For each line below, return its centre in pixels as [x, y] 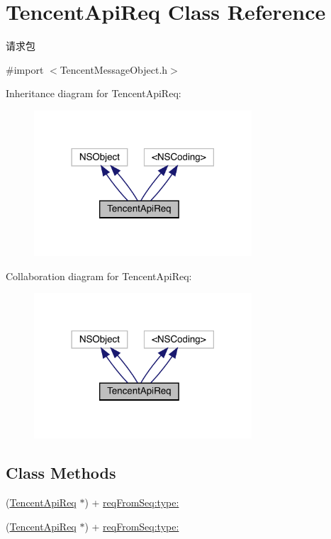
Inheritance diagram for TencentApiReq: [94, 93]
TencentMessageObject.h [114, 69]
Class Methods [61, 473]
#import [25, 69]
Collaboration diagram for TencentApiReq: [99, 276]
